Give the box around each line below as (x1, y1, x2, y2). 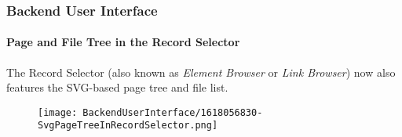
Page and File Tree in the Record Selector (6, 34, 240, 50)
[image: (38, 106, 78, 118)
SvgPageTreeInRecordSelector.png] (38, 120, 218, 132)
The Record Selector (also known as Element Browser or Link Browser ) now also (6, 63, 396, 80)
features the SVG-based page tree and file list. (6, 79, 228, 96)
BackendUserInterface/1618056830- (82, 106, 263, 118)
